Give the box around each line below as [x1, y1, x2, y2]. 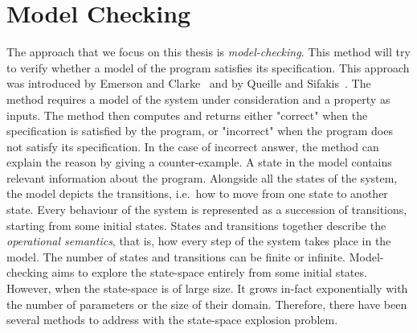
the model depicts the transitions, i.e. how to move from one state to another [6, 185, 388, 202]
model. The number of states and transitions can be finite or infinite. [6, 248, 346, 265]
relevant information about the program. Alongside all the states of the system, [6, 169, 398, 186]
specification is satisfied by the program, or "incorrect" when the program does [6, 122, 393, 139]
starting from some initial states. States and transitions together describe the [6, 216, 386, 233]
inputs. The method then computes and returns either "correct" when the [6, 106, 368, 123]
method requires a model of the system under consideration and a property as [6, 90, 390, 107]
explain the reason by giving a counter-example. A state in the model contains [6, 154, 392, 171]
